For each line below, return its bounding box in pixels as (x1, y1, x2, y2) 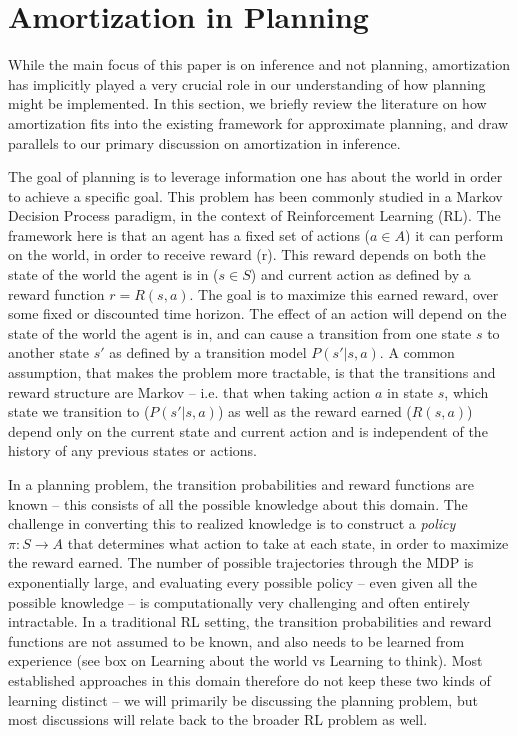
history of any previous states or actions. (8, 440, 258, 461)
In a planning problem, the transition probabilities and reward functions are (8, 474, 475, 494)
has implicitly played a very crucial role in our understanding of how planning (8, 73, 486, 94)
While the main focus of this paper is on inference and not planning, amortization (8, 54, 511, 75)
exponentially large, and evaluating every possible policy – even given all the (8, 571, 477, 592)
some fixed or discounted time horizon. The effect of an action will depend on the (8, 303, 507, 324)
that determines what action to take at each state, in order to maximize (67, 532, 509, 553)
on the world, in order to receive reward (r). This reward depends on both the (8, 244, 486, 265)
